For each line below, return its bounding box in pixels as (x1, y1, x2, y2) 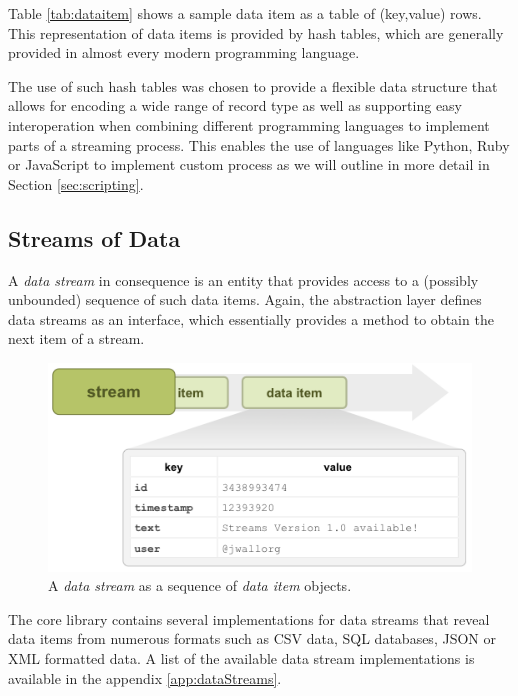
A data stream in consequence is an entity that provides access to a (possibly (8, 269, 479, 290)
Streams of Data (8, 222, 181, 253)
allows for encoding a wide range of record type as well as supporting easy (8, 95, 463, 116)
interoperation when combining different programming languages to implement (8, 114, 490, 135)
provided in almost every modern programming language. (8, 42, 360, 63)
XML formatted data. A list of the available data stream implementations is (8, 647, 475, 668)
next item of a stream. (8, 328, 145, 349)
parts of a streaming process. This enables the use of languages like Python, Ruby (8, 134, 510, 155)
